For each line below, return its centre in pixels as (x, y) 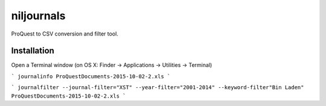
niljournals (38, 16)
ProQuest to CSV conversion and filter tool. (65, 34)
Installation (33, 51)
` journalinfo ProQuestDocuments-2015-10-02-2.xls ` (91, 76)
